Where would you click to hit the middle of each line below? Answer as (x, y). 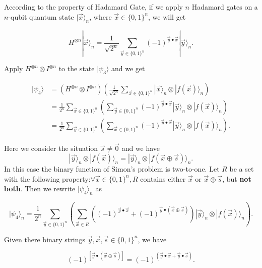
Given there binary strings (45, 239)
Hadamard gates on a (225, 7)
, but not (237, 178)
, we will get (167, 16)
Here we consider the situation (51, 148)
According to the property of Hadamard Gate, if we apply (93, 7)
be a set (242, 169)
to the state (77, 68)
